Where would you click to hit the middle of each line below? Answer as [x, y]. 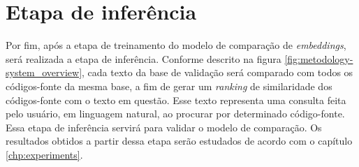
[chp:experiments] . [44, 154]
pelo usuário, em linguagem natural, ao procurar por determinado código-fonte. [175, 114]
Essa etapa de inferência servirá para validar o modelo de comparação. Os [164, 127]
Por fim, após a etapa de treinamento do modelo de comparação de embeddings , [176, 45]
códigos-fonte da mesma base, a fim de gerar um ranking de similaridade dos [169, 86]
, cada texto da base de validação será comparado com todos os [218, 72]
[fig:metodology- [319, 58]
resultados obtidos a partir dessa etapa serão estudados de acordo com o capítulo [179, 141]
